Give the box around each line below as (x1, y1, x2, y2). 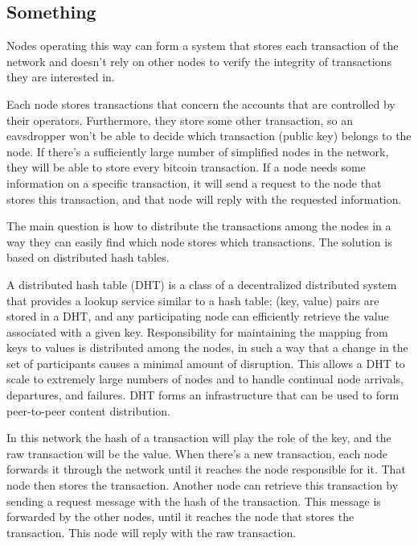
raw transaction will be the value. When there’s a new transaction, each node (6, 445, 388, 461)
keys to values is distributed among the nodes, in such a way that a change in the (6, 339, 408, 356)
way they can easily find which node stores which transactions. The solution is (6, 233, 392, 250)
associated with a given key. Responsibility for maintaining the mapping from (6, 323, 388, 340)
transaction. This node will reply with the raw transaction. (6, 523, 297, 540)
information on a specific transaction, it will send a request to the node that (6, 174, 382, 191)
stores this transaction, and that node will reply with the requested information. (6, 190, 402, 207)
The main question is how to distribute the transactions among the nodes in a (6, 217, 391, 234)
